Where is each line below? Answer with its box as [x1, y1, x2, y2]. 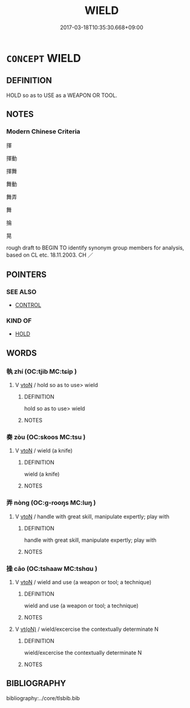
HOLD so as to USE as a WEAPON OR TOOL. [6, 92, 118, 99]
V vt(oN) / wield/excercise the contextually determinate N [15, 625, 159, 633]
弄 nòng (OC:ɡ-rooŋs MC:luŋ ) [6, 499, 96, 507]
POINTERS [6, 269, 47, 280]
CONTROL [15, 302, 41, 309]
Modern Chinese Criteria [6, 127, 80, 136]
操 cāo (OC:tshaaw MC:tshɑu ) [6, 564, 98, 573]
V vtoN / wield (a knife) [15, 447, 73, 454]
